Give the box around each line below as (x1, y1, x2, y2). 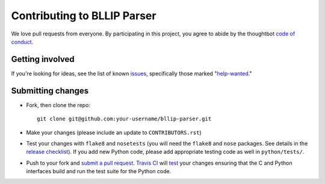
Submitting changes (11, 85, 89, 96)
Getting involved (11, 54, 75, 64)
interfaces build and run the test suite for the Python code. (26, 168, 172, 175)
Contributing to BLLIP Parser (11, 9, 156, 22)
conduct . (11, 38, 34, 45)
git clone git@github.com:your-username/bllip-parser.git (37, 115, 212, 123)
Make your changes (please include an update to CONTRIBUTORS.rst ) (26, 129, 202, 136)
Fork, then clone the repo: (26, 101, 90, 108)
